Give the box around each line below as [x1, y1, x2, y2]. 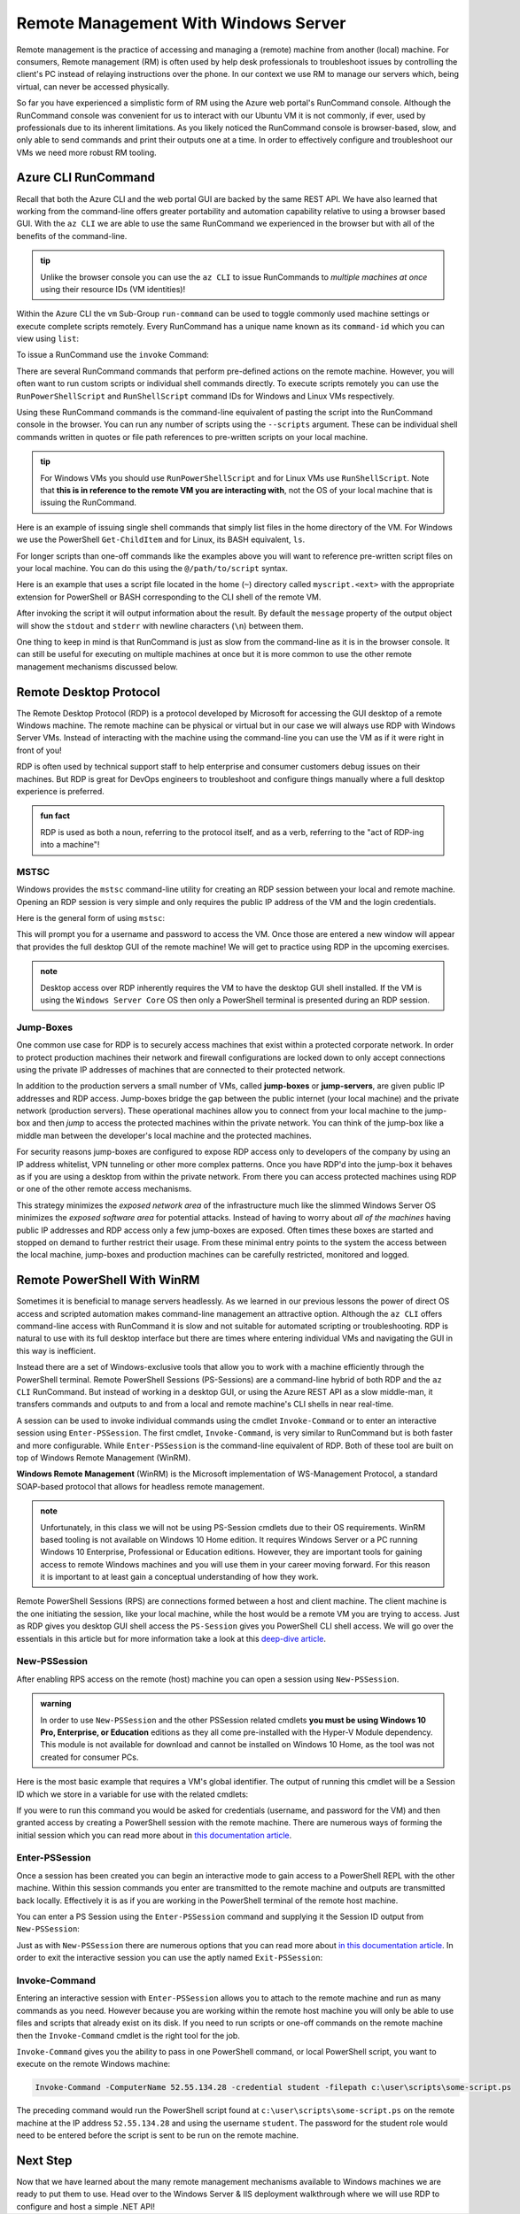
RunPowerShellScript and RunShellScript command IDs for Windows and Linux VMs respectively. [16, 391, 395, 401]
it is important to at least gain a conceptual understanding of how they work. [40, 1572, 319, 1583]
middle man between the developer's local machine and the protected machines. [16, 1130, 312, 1141]
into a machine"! [40, 840, 100, 850]
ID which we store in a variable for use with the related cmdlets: [16, 1789, 249, 1800]
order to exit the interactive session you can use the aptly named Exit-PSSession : [16, 1953, 323, 1963]
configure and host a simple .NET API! [16, 2201, 155, 2211]
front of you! [16, 745, 62, 755]
